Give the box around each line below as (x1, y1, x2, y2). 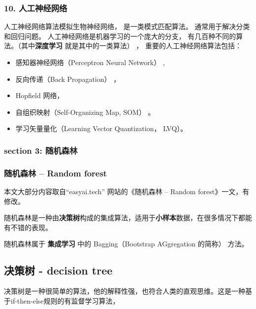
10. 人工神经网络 (4, 1, 67, 14)
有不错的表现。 (4, 222, 52, 232)
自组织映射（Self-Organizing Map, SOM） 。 (15, 106, 155, 117)
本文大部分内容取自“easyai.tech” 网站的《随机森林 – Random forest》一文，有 (4, 186, 250, 197)
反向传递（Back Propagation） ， (15, 73, 121, 84)
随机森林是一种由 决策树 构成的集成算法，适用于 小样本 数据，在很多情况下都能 (4, 212, 252, 223)
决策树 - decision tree (4, 263, 113, 278)
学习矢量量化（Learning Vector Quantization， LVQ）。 (15, 123, 188, 134)
